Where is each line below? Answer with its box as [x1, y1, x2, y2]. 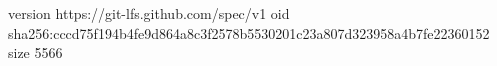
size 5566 [8, 42, 63, 63]
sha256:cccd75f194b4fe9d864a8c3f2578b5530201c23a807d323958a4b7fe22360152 [8, 22, 490, 43]
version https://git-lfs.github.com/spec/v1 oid [8, 3, 290, 23]
